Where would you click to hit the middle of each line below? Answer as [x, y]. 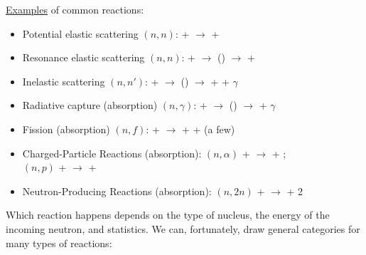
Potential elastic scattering [80, 33]
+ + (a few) [208, 129]
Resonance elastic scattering [84, 57]
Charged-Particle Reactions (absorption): [112, 153]
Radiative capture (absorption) [90, 105]
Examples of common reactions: [75, 9]
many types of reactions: [59, 243]
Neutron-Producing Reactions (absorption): [117, 191]
